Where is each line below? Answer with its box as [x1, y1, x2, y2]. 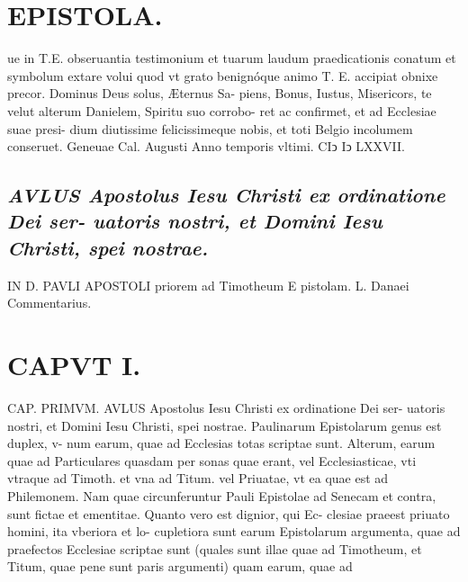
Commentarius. [7, 293, 92, 312]
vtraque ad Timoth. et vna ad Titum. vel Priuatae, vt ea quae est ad [7, 469, 389, 488]
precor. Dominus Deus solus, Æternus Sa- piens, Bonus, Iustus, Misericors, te [7, 84, 432, 103]
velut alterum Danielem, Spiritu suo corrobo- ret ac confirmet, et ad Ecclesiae [7, 101, 436, 120]
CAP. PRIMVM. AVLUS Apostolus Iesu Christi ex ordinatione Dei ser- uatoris [7, 398, 445, 416]
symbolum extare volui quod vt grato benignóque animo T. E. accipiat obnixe [7, 66, 438, 85]
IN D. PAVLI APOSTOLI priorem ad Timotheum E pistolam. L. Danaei [7, 275, 409, 294]
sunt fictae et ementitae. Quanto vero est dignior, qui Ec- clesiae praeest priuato [7, 504, 450, 523]
